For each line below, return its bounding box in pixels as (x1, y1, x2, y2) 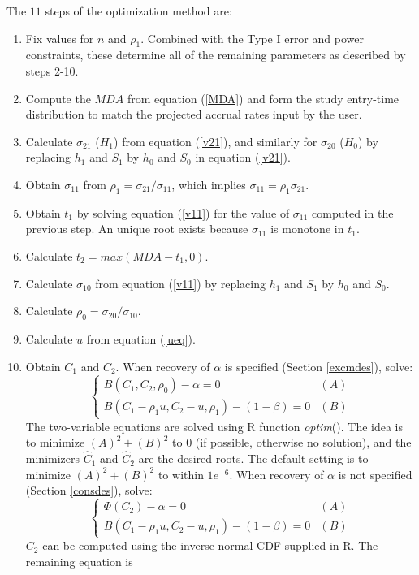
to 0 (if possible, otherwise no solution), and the (172, 434, 412, 451)
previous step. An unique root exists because (25, 220, 248, 237)
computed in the (312, 204, 394, 221)
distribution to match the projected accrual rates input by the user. (25, 106, 362, 123)
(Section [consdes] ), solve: (25, 482, 153, 499)
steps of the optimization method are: (45, 2, 232, 19)
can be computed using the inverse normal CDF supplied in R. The (42, 537, 378, 554)
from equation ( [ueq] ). (86, 330, 196, 347)
